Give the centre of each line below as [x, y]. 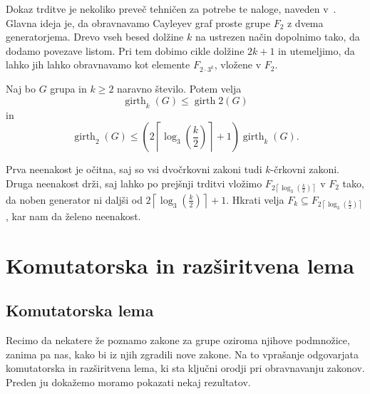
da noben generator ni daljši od [74, 199]
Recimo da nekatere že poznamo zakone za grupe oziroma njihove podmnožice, [178, 340]
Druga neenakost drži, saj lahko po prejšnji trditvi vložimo [134, 183]
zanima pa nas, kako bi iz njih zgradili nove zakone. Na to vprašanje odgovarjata [182, 354]
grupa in [68, 89]
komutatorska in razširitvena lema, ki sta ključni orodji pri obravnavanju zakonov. [185, 368]
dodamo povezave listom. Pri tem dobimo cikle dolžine [125, 50]
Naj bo [21, 89]
